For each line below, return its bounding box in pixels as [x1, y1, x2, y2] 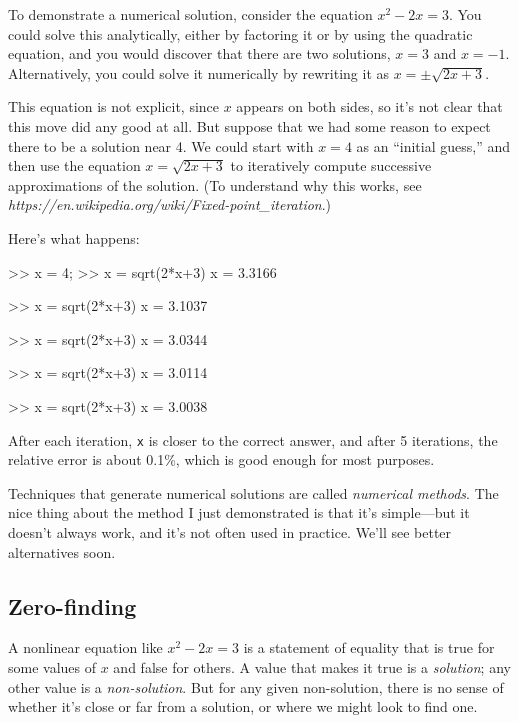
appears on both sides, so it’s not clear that [236, 96, 503, 117]
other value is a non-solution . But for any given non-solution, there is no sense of [8, 676, 504, 697]
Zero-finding [8, 590, 137, 621]
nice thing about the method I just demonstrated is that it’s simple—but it [8, 502, 470, 523]
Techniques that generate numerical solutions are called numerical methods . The [8, 482, 499, 503]
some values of [8, 656, 97, 677]
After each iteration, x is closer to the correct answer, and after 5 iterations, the [8, 429, 498, 450]
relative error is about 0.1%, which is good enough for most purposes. [8, 449, 435, 470]
